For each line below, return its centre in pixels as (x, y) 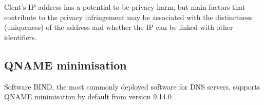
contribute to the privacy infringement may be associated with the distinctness (128, 17)
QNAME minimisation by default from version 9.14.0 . (90, 97)
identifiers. (21, 37)
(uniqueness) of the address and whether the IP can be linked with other (119, 27)
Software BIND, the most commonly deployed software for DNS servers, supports (132, 86)
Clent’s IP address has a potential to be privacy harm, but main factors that (125, 7)
